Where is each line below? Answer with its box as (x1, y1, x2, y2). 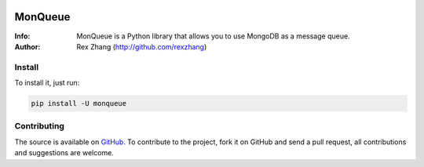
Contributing (14, 121, 64, 132)
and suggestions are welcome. (14, 148, 114, 158)
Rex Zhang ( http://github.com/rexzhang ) (76, 42, 207, 51)
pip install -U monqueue (31, 99, 127, 108)
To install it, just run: (14, 78, 80, 88)
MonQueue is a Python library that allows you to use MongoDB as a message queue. (76, 31, 350, 41)
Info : (14, 31, 31, 41)
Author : (14, 42, 41, 51)
